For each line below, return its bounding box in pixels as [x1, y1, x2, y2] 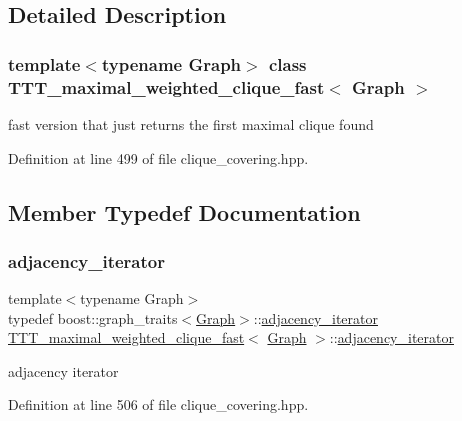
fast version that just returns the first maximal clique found [8, 113, 374, 134]
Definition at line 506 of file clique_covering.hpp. [8, 394, 309, 415]
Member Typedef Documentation [8, 196, 361, 227]
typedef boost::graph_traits [8, 307, 178, 328]
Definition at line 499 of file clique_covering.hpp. [8, 147, 309, 168]
